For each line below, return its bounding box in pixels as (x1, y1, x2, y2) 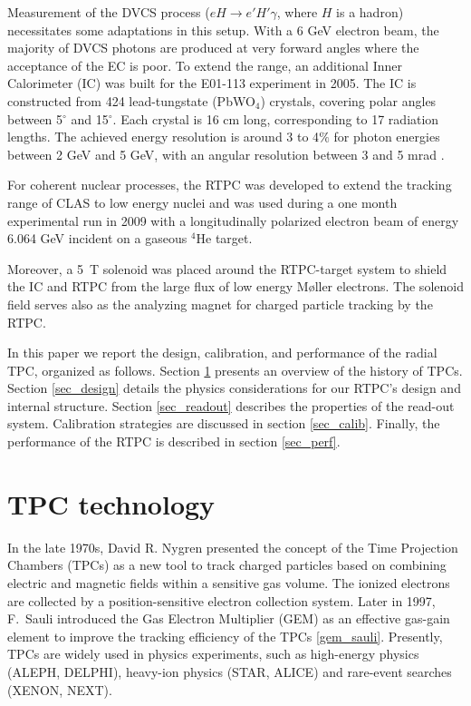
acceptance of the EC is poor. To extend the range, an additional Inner (7, 55, 402, 74)
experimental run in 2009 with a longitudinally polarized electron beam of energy (7, 211, 459, 230)
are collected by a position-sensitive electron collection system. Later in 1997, (7, 591, 436, 610)
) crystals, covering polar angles (260, 91, 437, 110)
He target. (196, 229, 253, 248)
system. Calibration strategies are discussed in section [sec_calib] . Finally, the (7, 414, 440, 433)
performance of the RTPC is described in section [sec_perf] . (7, 432, 341, 451)
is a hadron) (336, 3, 404, 21)
